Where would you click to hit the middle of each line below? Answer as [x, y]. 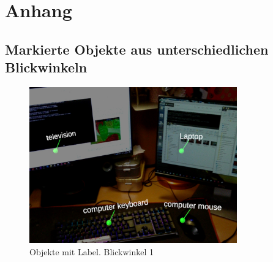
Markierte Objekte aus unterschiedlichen [137, 49]
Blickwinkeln [46, 67]
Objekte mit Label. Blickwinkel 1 [92, 251]
